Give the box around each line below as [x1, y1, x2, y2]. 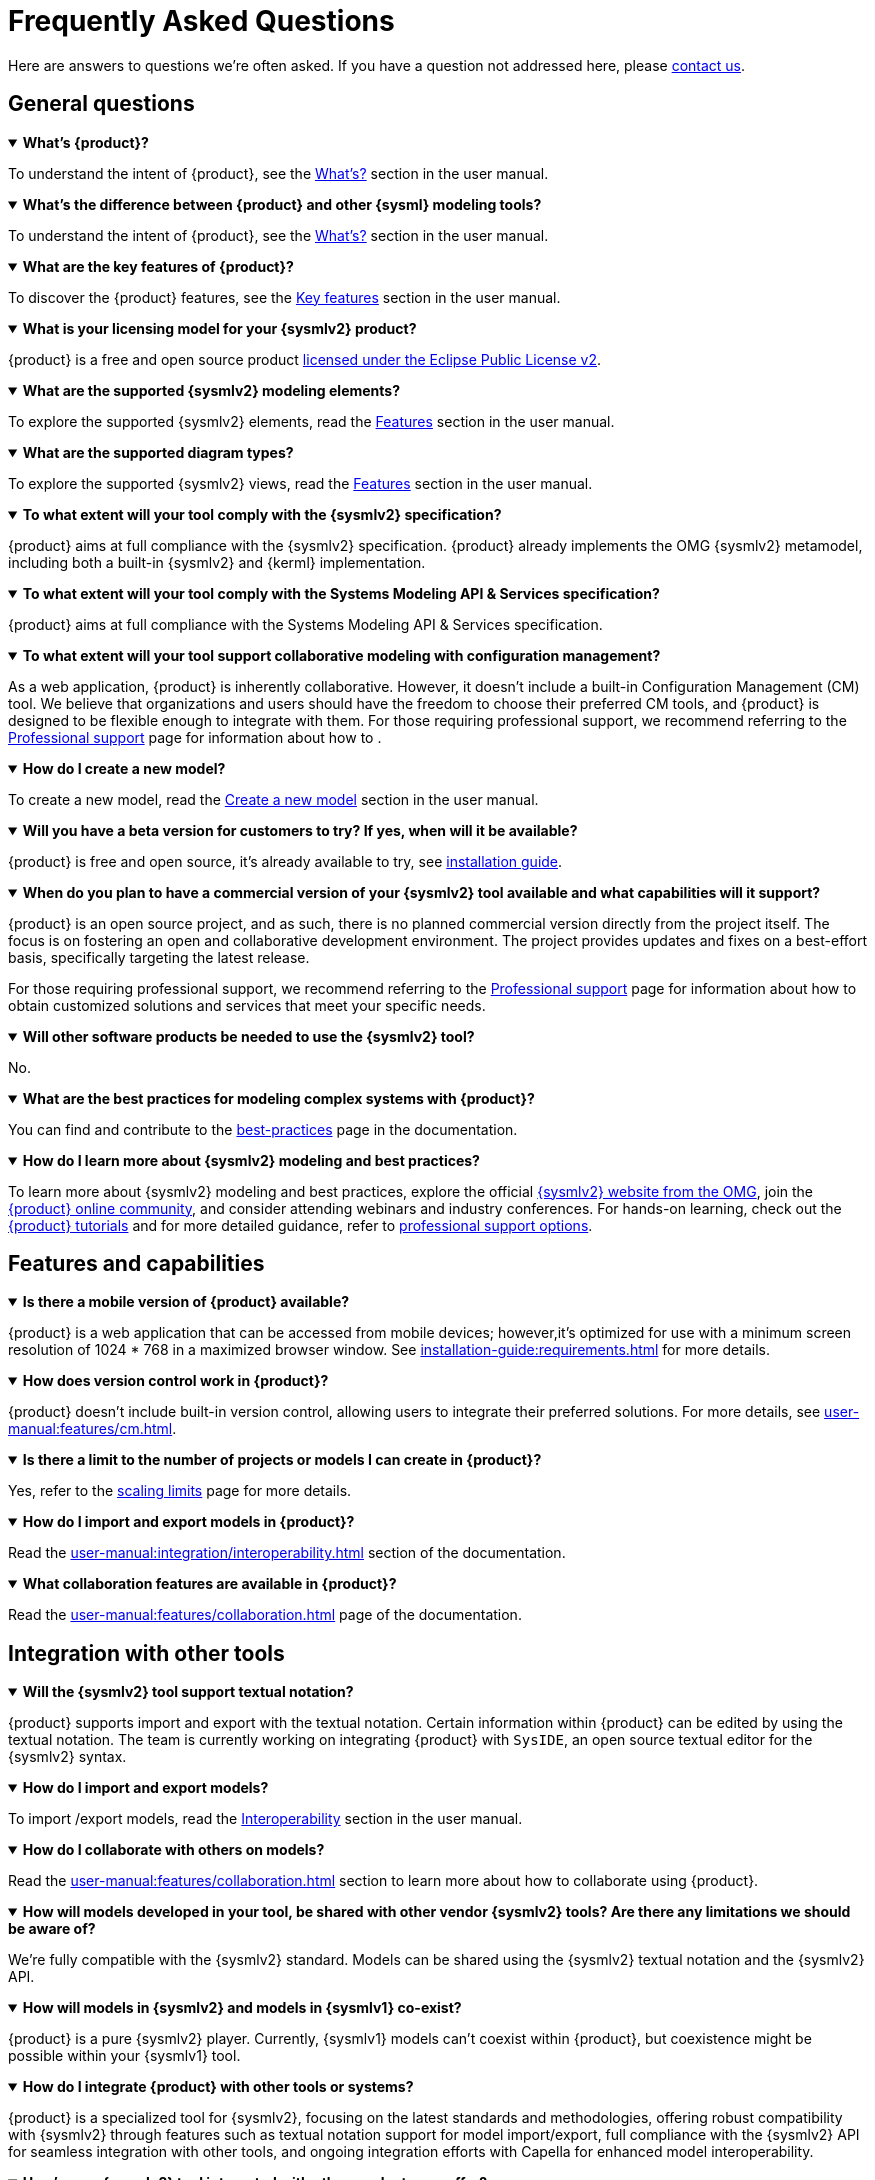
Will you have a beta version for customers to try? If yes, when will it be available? [22, 821, 578, 839]
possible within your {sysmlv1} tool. [8, 2047, 241, 2065]
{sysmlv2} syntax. [8, 1748, 127, 1766]
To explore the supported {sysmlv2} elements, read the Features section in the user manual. [8, 412, 615, 430]
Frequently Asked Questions [8, 4, 395, 38]
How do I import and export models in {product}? [22, 1513, 355, 1531]
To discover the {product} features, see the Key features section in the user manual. [8, 288, 561, 306]
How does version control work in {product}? [22, 1372, 329, 1390]
